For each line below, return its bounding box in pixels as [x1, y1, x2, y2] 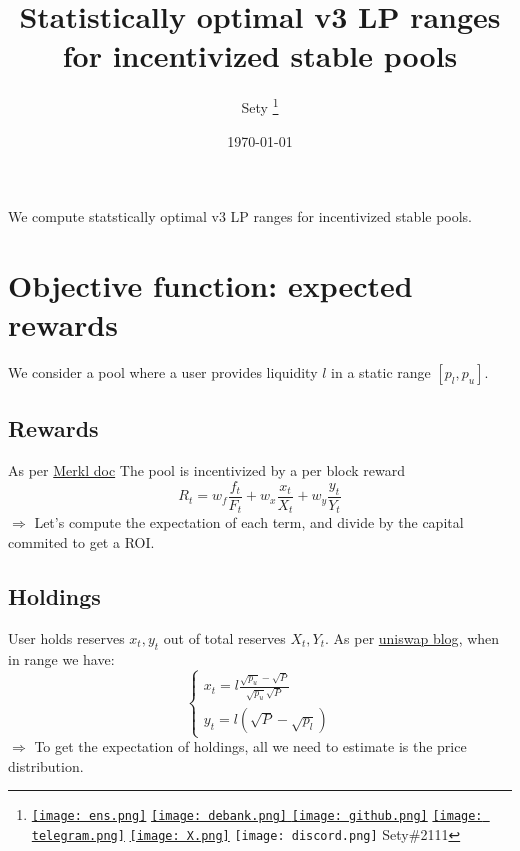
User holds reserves [8, 627, 125, 648]
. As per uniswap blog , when [325, 627, 500, 648]
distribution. [8, 755, 84, 776]
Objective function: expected [8, 264, 413, 305]
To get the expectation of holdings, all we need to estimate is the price [34, 736, 467, 757]
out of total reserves [163, 627, 286, 648]
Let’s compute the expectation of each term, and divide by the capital [34, 512, 464, 533]
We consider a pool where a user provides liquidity [8, 362, 318, 383]
